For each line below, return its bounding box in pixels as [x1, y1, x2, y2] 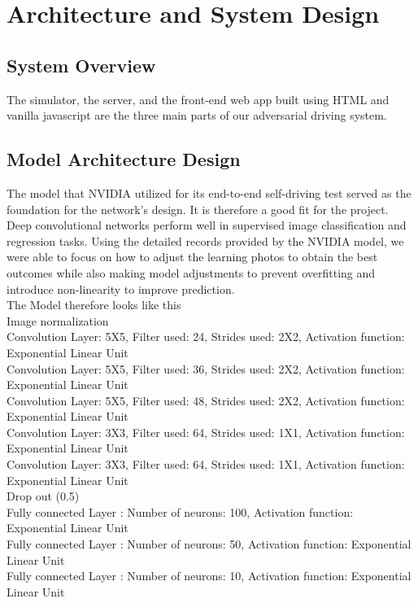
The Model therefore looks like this [7, 296, 181, 313]
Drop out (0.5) [7, 487, 80, 505]
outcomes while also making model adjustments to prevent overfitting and [7, 264, 376, 281]
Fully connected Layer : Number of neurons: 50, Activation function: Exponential [7, 535, 411, 553]
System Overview [7, 52, 156, 77]
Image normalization [7, 312, 109, 329]
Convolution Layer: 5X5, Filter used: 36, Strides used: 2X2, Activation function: [7, 360, 405, 377]
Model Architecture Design [7, 146, 241, 172]
